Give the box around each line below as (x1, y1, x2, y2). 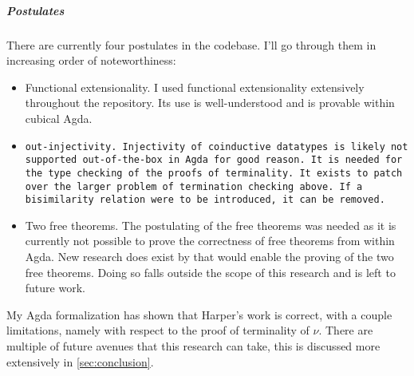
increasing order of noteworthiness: (6, 52, 176, 69)
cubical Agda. (25, 109, 93, 126)
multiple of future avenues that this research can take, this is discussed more (6, 337, 380, 354)
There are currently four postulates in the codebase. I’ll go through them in (6, 36, 377, 53)
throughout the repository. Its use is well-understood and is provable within (25, 94, 395, 111)
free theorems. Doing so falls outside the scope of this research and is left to (25, 263, 396, 280)
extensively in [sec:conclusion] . (6, 353, 154, 370)
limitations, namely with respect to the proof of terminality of (6, 322, 310, 338)
